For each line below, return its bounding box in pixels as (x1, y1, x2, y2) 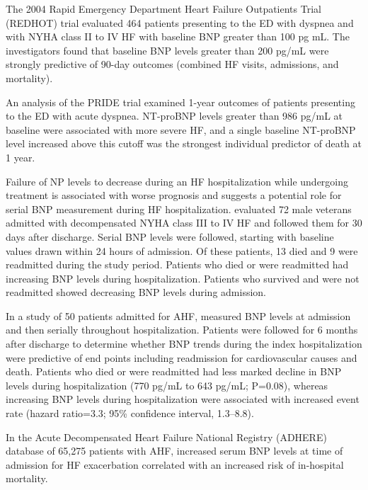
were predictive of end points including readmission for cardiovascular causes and (6, 350, 357, 365)
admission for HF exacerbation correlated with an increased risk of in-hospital (6, 457, 344, 472)
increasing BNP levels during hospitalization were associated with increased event (6, 392, 360, 406)
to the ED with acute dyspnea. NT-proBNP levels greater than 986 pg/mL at (6, 108, 343, 123)
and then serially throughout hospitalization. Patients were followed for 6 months (6, 322, 358, 337)
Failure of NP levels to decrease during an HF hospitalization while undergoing (6, 173, 349, 188)
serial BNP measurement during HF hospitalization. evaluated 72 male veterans (6, 201, 352, 216)
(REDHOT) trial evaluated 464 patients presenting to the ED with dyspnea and (6, 15, 354, 30)
